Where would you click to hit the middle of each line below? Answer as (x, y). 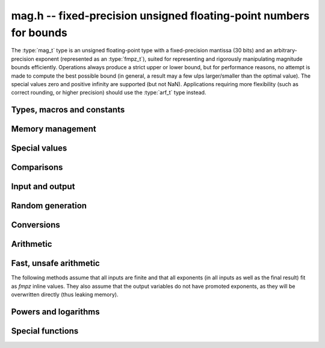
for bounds (39, 33)
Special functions (45, 331)
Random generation (49, 206)
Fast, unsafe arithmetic (56, 263)
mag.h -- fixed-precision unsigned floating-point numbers (160, 16)
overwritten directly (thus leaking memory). (65, 294)
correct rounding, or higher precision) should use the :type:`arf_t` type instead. (109, 93)
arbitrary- (285, 51)
